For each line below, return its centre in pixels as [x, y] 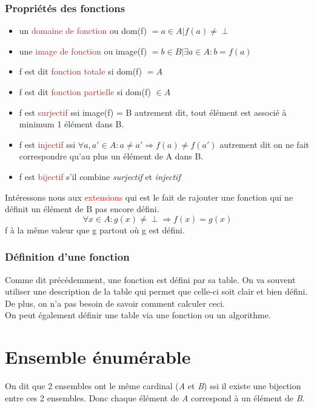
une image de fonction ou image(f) [83, 51]
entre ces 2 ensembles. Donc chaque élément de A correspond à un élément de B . [155, 397]
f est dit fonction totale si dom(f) [81, 71]
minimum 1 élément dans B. [72, 124]
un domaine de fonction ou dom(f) [83, 31]
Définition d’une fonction [67, 257]
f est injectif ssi [47, 144]
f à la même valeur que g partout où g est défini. [95, 229]
